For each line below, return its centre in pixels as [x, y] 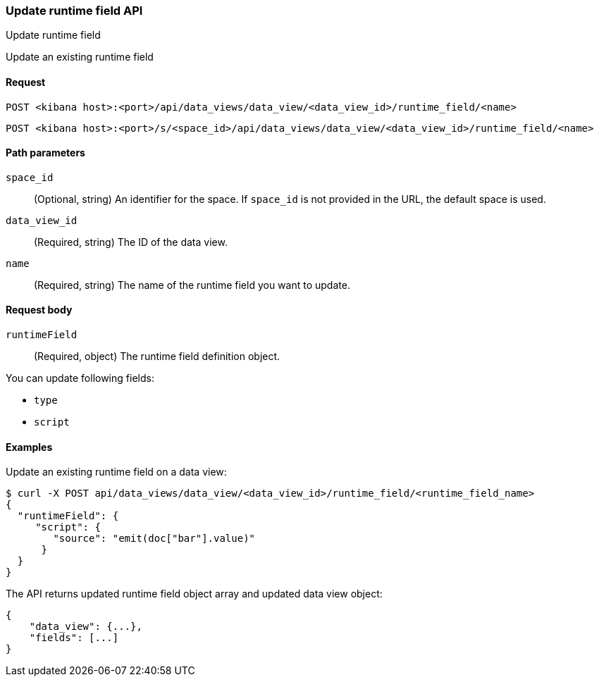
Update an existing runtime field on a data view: [116, 472]
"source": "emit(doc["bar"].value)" [154, 539]
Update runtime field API [74, 11]
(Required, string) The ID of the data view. [131, 242]
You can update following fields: [80, 378]
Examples [29, 447]
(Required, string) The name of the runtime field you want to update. [192, 285]
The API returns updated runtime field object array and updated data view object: [194, 594]
